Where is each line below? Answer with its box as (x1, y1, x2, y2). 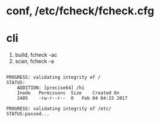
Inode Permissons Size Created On (17, 90, 120, 96)
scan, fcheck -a (14, 58, 54, 65)
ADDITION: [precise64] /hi (17, 85, 85, 91)
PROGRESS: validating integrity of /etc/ (6, 106, 112, 112)
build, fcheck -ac (14, 51, 58, 59)
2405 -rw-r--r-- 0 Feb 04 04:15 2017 (17, 96, 128, 102)
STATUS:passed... (6, 111, 50, 117)
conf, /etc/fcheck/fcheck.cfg (6, 4, 155, 18)
